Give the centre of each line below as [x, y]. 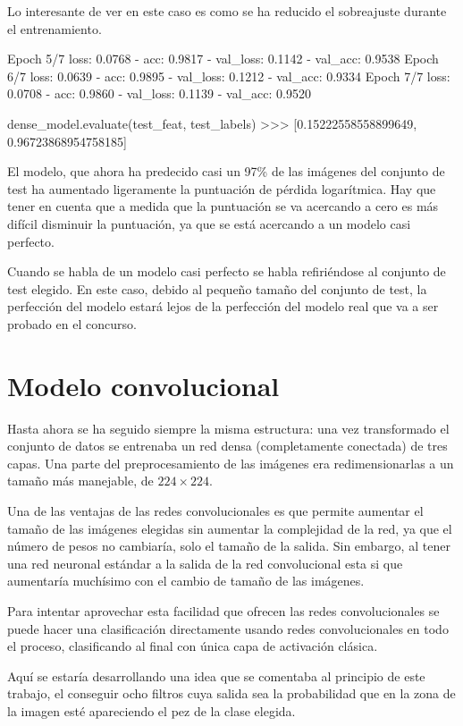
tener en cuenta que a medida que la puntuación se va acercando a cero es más [223, 206]
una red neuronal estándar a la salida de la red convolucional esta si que [205, 563]
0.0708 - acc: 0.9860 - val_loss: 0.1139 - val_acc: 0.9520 [159, 93]
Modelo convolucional [143, 385]
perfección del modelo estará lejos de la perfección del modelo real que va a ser [223, 306]
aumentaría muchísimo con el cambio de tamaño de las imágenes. [186, 581]
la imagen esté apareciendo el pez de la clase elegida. [152, 710]
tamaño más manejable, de [80, 481]
